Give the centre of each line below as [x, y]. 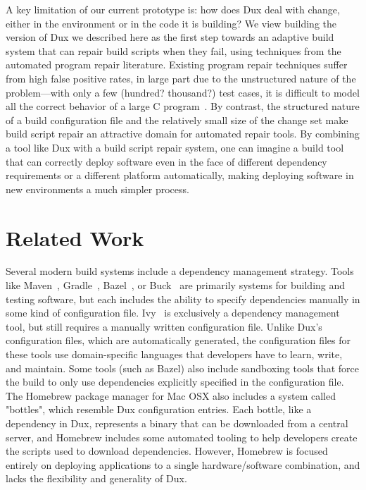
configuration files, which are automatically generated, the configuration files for [178, 340]
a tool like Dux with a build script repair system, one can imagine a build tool [175, 147]
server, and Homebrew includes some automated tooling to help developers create [182, 437]
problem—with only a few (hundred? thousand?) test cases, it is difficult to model [183, 92]
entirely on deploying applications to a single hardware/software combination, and [183, 464]
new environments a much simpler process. [97, 189]
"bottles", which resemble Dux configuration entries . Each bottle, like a [159, 409]
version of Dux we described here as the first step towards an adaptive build [170, 37]
